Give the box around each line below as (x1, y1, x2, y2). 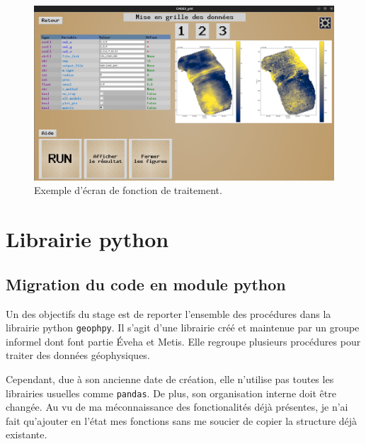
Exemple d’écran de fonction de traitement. (34, 183, 222, 198)
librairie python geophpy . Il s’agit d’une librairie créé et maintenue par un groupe (6, 320, 360, 335)
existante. (6, 427, 47, 442)
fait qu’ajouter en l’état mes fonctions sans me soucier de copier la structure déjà (6, 413, 358, 428)
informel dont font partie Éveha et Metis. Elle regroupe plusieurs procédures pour (6, 334, 361, 348)
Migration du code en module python (6, 273, 286, 295)
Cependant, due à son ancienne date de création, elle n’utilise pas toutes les (6, 371, 334, 386)
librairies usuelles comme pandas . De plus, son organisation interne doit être (6, 385, 336, 400)
